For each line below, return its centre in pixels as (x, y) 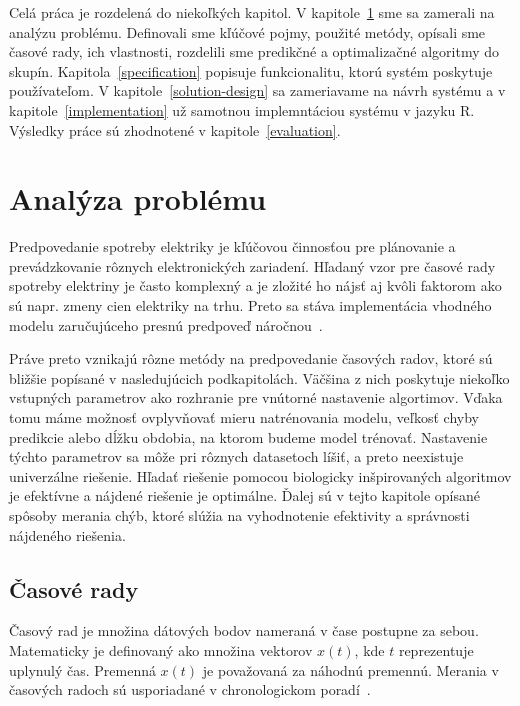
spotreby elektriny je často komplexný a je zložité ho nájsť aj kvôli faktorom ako (255, 285)
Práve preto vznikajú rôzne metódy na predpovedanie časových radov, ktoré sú (251, 358)
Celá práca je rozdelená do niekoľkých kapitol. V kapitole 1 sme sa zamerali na (252, 12)
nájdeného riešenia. (67, 534)
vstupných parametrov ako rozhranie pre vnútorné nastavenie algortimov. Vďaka (256, 397)
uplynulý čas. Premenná (82, 669)
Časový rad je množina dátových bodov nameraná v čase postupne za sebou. (244, 630)
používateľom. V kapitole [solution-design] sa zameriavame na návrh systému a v (257, 90)
